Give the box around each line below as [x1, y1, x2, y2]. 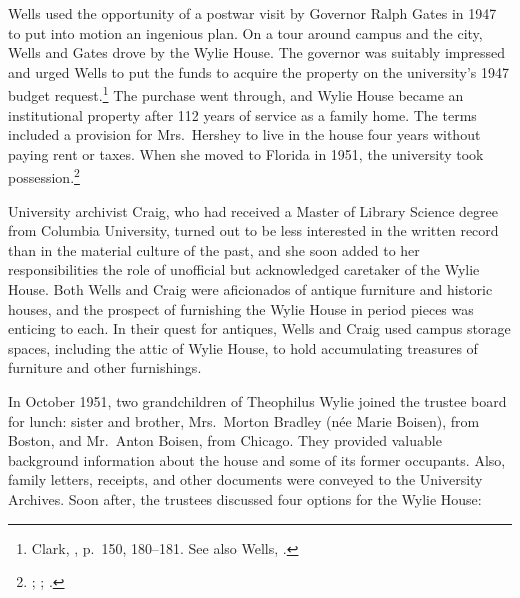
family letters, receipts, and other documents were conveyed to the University [8, 469, 483, 490]
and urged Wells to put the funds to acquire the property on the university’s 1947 [8, 61, 510, 82]
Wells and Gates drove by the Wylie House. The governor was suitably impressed [8, 42, 505, 63]
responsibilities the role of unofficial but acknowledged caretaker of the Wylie [8, 259, 480, 280]
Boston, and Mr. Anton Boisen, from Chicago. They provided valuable [8, 430, 442, 451]
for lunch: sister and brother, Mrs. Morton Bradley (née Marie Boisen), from [8, 410, 480, 431]
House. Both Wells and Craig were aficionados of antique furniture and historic [8, 279, 493, 300]
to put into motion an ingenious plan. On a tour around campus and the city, [8, 22, 483, 43]
